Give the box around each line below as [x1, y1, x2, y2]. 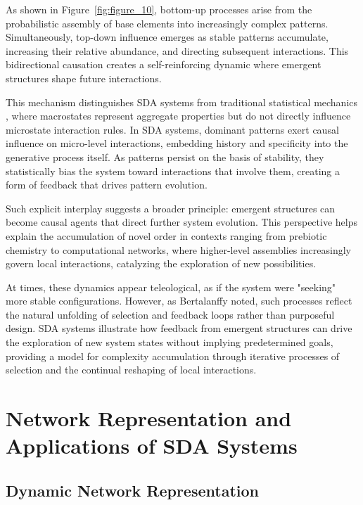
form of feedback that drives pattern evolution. [6, 177, 208, 192]
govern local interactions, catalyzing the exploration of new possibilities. [6, 256, 317, 271]
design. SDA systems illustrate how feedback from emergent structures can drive [6, 321, 352, 335]
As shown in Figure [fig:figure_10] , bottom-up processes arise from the [6, 2, 312, 16]
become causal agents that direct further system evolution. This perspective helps [6, 215, 357, 229]
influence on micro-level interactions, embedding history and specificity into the [6, 136, 348, 151]
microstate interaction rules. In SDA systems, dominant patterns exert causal [6, 122, 339, 136]
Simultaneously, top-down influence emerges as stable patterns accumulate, [6, 30, 329, 44]
